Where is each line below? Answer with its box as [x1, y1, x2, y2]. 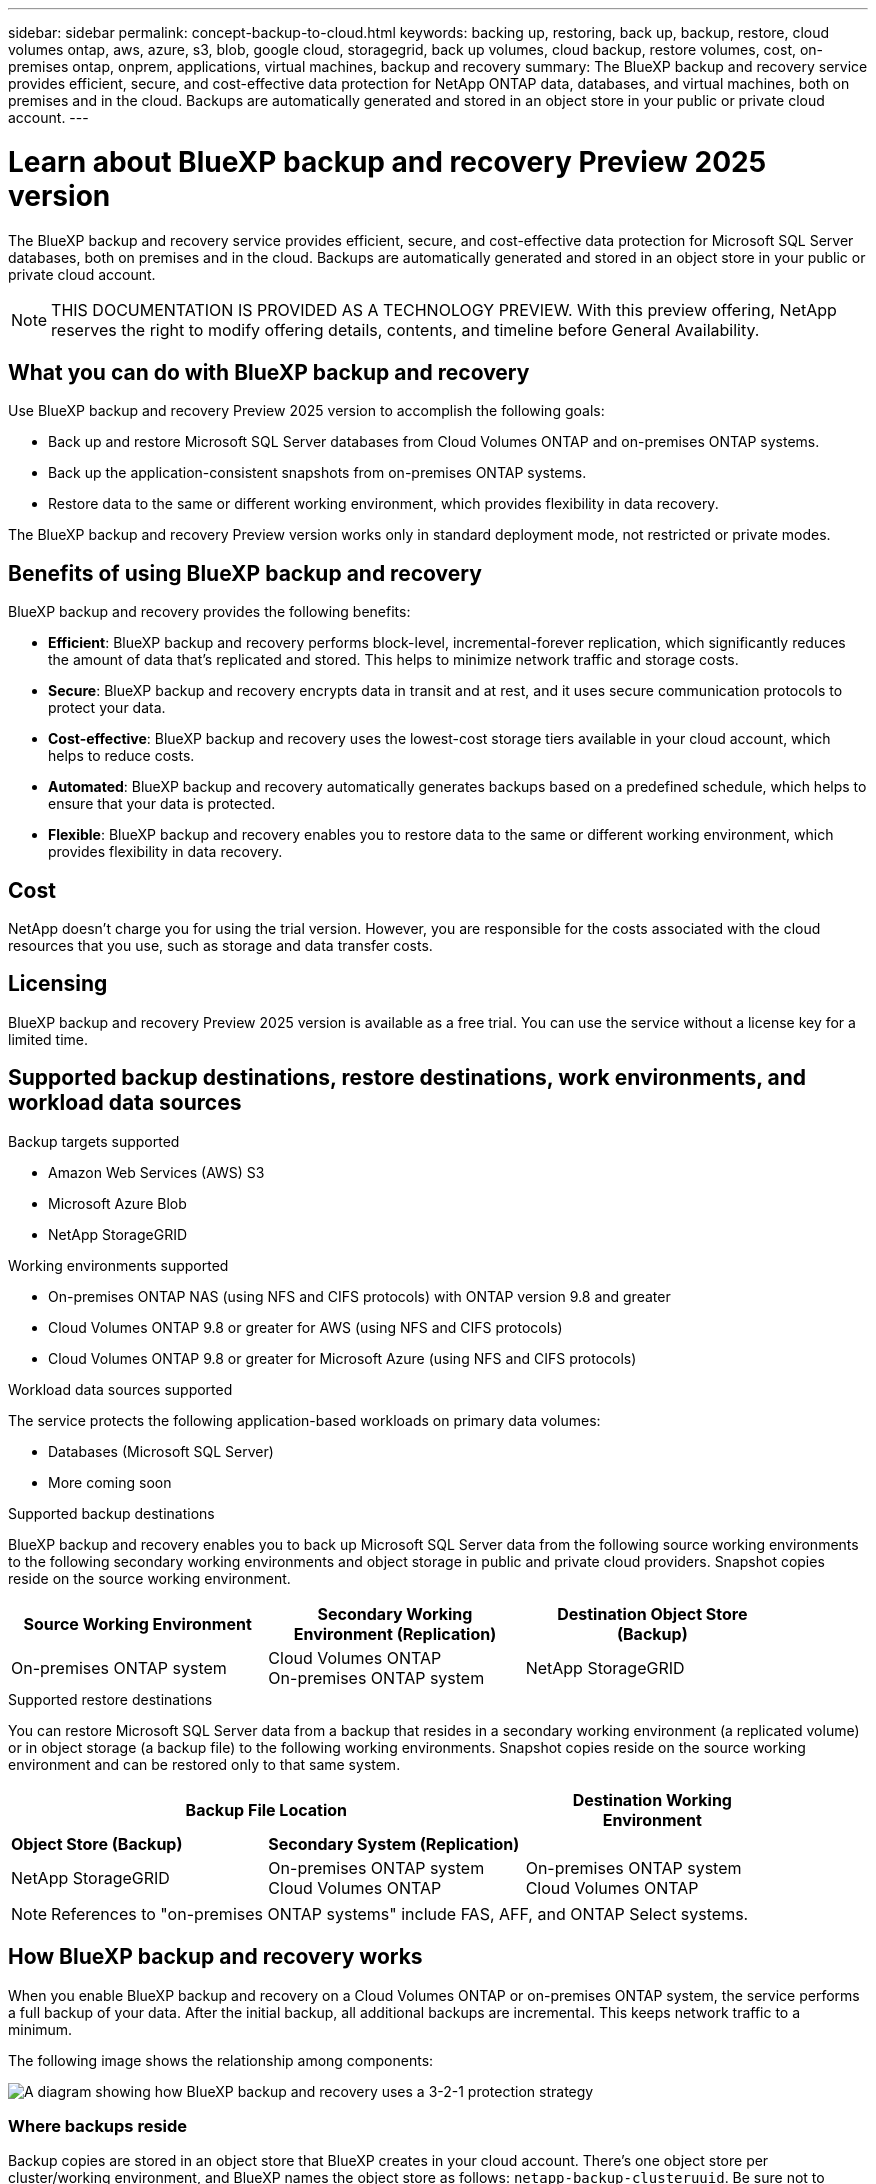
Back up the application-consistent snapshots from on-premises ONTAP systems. [48, 464, 587, 482]
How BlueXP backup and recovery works [8, 1944, 423, 1970]
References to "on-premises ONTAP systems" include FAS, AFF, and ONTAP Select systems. [51, 1903, 749, 1924]
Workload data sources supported [8, 1380, 233, 1398]
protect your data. [48, 699, 166, 717]
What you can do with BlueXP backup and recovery [8, 359, 530, 385]
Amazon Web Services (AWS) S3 [48, 1163, 265, 1181]
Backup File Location [185, 1799, 348, 1820]
